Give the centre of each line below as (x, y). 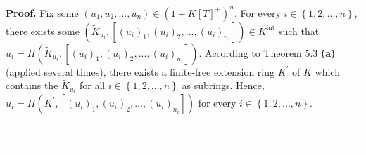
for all (92, 85)
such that (299, 31)
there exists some (43, 31)
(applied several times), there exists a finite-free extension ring (140, 71)
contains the (32, 85)
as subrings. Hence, (223, 85)
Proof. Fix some (42, 12)
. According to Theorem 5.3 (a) (267, 52)
